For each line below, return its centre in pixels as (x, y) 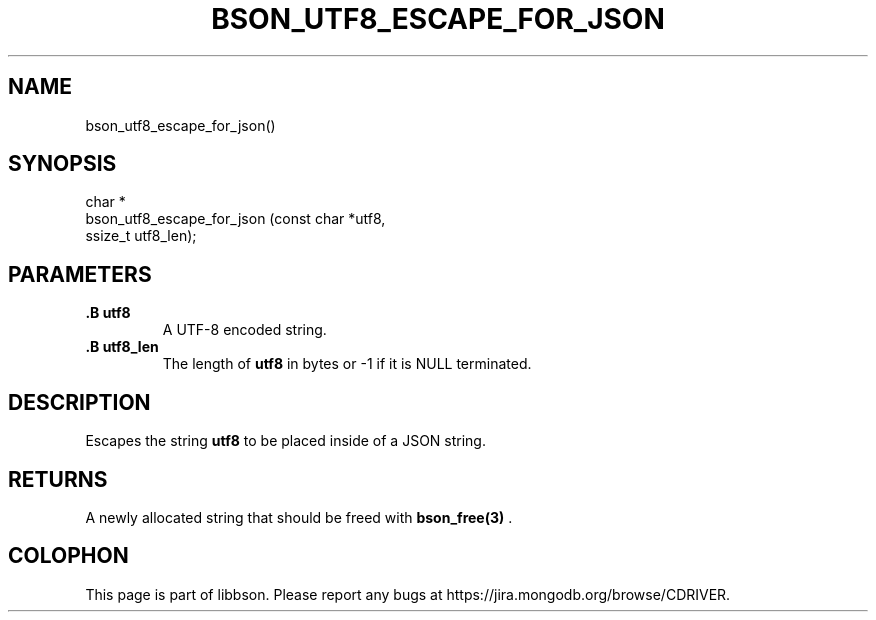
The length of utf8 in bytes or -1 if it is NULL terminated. (347, 364)
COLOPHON (68, 556)
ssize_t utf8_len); (141, 236)
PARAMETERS (80, 274)
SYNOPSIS (62, 164)
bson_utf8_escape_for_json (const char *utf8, (235, 219)
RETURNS (58, 479)
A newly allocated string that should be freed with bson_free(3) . (299, 517)
